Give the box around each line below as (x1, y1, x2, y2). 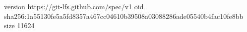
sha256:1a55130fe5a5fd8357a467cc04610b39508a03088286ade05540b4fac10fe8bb (4, 11, 244, 21)
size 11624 (4, 20, 35, 31)
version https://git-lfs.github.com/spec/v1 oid (4, 1, 144, 11)
